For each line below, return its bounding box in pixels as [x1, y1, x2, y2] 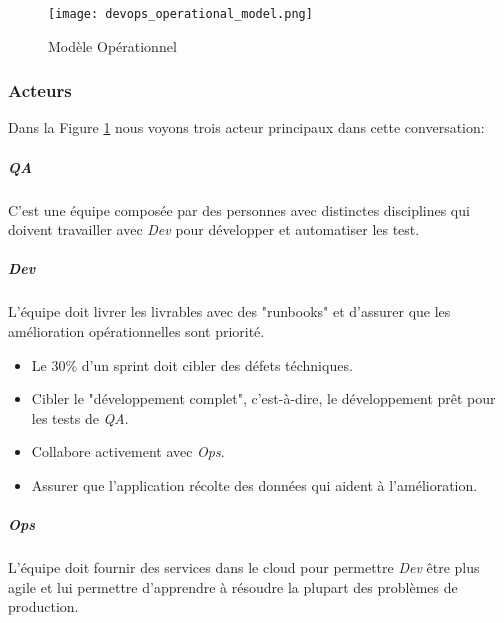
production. [8, 596, 79, 617]
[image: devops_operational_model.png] [48, 7, 313, 21]
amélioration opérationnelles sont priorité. [8, 320, 265, 341]
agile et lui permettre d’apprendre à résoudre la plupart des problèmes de [8, 576, 458, 597]
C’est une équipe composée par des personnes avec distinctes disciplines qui [8, 199, 470, 220]
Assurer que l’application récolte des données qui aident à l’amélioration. [31, 474, 478, 495]
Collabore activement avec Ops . [31, 441, 225, 462]
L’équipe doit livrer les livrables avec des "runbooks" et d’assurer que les [8, 301, 451, 322]
